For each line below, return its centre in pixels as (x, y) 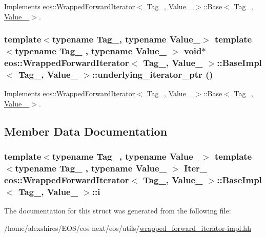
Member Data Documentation (86, 131)
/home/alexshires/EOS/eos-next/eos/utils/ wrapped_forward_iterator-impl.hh (128, 228)
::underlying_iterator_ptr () (152, 74)
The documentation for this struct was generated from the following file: (118, 211)
